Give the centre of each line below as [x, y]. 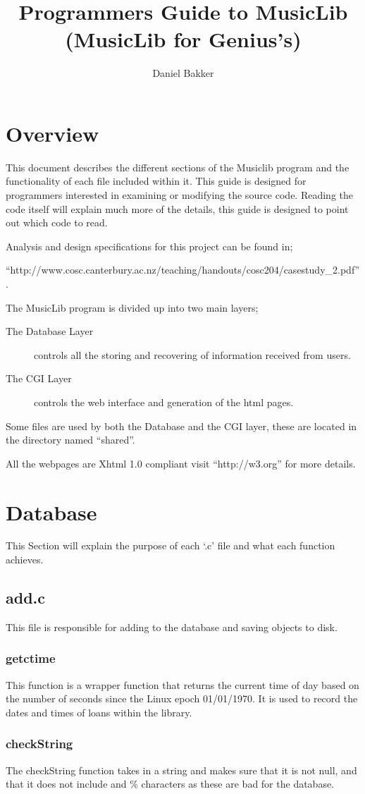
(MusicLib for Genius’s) [183, 39]
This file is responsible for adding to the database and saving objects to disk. [172, 627]
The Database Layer [50, 331]
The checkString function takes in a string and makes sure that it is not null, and [181, 770]
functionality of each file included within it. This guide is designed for [156, 181]
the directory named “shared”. [70, 440]
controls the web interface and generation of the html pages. [164, 402]
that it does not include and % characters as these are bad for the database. [170, 784]
